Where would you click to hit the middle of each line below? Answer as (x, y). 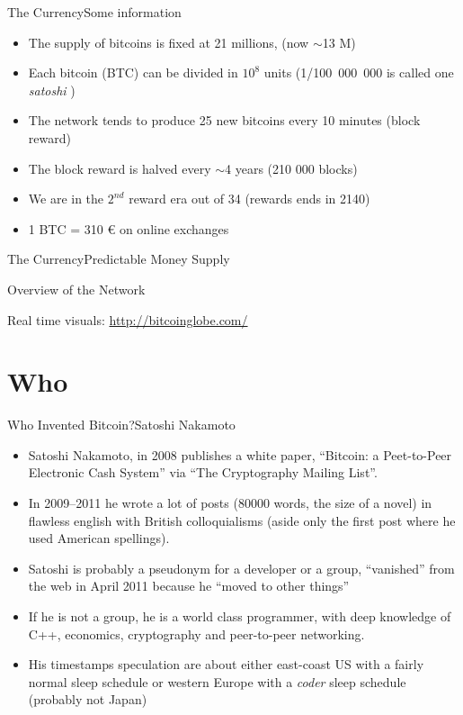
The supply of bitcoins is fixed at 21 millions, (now (169, 42)
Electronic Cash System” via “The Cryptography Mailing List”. (203, 472)
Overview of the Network (76, 289)
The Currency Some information (94, 12)
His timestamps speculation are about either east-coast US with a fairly (226, 664)
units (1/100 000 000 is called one (359, 72)
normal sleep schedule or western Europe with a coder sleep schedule (217, 681)
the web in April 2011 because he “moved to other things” (189, 586)
